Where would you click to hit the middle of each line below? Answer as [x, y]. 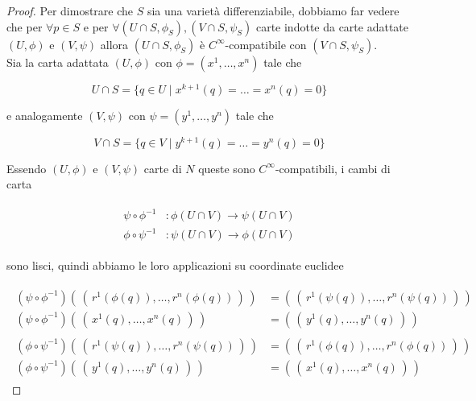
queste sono [227, 168]
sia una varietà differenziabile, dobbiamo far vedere [273, 10]
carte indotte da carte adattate [332, 26]
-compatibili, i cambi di [333, 168]
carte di [163, 168]
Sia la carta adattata [58, 62]
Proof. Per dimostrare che [70, 10]
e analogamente [45, 115]
